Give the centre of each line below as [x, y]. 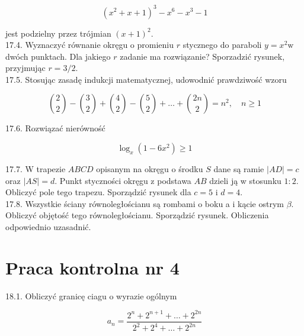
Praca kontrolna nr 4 [92, 267]
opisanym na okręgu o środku [150, 169]
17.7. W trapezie [36, 169]
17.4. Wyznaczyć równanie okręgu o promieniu [90, 45]
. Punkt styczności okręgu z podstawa [123, 180]
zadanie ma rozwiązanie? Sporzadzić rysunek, [202, 56]
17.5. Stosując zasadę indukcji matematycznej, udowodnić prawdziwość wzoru [146, 79]
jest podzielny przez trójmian [58, 33]
